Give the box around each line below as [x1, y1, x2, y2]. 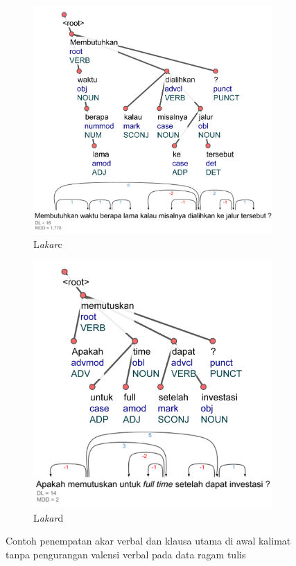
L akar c [33, 236, 62, 251]
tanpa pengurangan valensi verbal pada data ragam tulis [6, 547, 246, 561]
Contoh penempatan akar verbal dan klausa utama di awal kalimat [6, 533, 291, 548]
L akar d [33, 510, 64, 524]
